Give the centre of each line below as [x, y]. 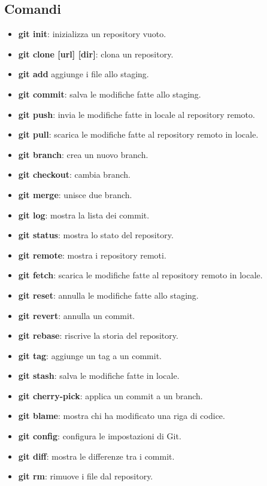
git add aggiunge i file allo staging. [84, 74]
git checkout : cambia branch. [74, 174]
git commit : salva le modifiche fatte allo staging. [110, 94]
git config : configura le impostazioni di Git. [100, 436]
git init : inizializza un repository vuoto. [92, 34]
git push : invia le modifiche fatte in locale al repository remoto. [136, 114]
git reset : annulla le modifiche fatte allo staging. [108, 295]
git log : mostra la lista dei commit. [84, 215]
